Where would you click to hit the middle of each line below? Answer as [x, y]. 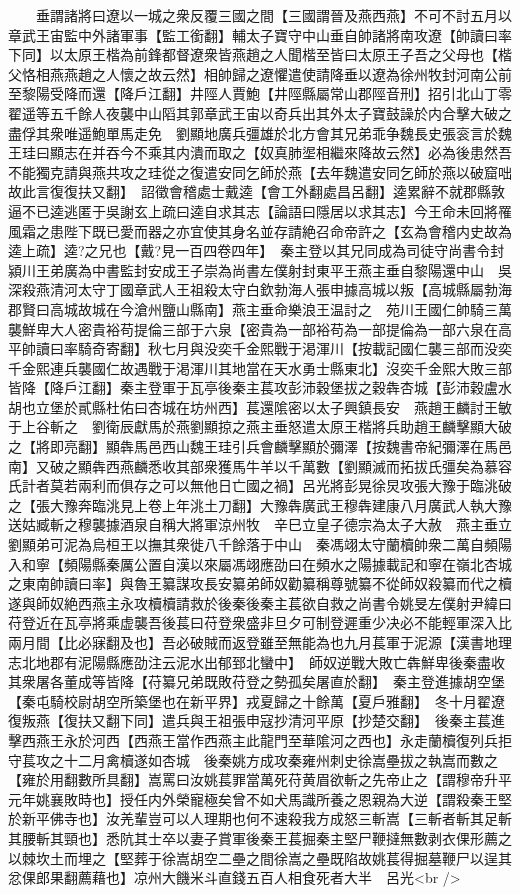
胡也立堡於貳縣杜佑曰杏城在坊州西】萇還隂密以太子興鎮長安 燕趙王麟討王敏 [260, 406]
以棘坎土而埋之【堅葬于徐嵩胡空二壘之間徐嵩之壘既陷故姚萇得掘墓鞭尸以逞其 [260, 857]
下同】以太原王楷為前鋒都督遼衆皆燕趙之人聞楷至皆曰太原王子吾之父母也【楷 [260, 54]
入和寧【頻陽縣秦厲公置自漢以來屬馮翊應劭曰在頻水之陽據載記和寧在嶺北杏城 [260, 563]
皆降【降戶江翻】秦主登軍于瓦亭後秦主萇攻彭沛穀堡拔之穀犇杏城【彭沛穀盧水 [260, 387]
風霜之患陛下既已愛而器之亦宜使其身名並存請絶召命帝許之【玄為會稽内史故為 [260, 230]
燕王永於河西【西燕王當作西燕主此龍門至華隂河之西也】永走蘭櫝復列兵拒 [273, 739]
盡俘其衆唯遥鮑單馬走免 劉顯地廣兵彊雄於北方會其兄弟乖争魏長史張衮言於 [253, 132]
